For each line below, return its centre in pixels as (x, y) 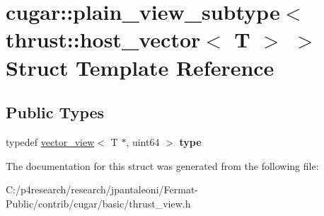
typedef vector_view (50, 141)
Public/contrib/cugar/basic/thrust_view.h (98, 203)
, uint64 (143, 141)
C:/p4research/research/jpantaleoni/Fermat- (102, 189)
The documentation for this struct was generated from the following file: (162, 165)
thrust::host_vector (103, 39)
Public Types (55, 112)
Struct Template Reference (140, 67)
